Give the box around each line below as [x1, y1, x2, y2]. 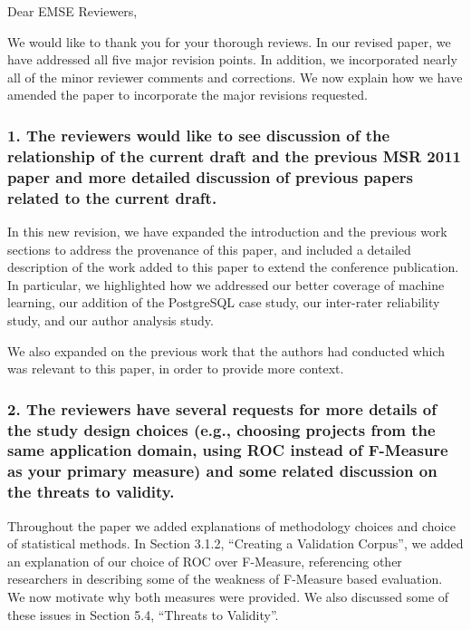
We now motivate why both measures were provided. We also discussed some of [7, 586, 449, 606]
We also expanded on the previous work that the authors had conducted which [7, 341, 445, 360]
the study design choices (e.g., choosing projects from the [7, 418, 436, 441]
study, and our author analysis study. [7, 310, 214, 329]
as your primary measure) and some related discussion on [7, 460, 437, 482]
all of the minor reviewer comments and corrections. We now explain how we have [7, 67, 463, 86]
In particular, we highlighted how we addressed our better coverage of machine [7, 275, 445, 294]
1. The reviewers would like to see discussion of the [7, 123, 390, 146]
